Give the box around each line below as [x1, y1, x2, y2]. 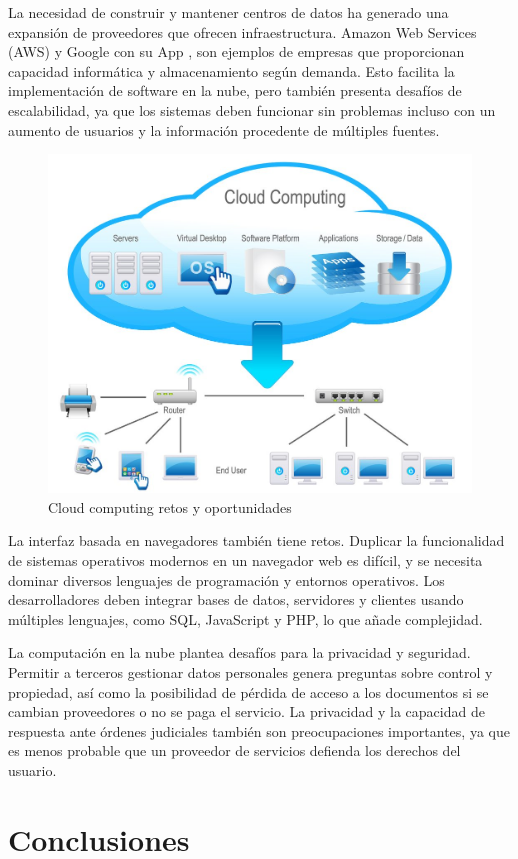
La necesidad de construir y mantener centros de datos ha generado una [8, 2, 449, 22]
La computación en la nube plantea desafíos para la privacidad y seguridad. [8, 642, 471, 663]
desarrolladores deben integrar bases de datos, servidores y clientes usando [8, 589, 464, 610]
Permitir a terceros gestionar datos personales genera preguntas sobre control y [8, 662, 493, 683]
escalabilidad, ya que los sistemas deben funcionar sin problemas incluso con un [8, 99, 496, 120]
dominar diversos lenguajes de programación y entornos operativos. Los [8, 569, 445, 590]
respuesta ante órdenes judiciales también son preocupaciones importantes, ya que [8, 720, 510, 741]
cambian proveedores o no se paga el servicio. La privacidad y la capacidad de [8, 701, 485, 722]
